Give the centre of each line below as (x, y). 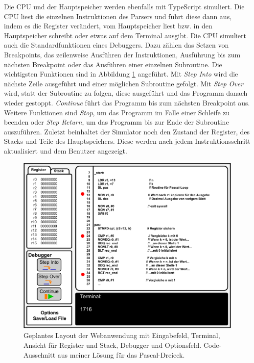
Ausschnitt (40, 354)
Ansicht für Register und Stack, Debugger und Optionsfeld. (113, 345)
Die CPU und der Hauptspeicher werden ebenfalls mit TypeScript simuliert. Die (124, 6)
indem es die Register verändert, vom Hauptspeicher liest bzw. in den (108, 26)
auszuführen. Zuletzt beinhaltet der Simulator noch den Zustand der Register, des (127, 131)
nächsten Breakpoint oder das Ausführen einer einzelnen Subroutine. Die (113, 64)
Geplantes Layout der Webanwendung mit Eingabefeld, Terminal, (122, 335)
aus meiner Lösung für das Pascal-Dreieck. (121, 354)
